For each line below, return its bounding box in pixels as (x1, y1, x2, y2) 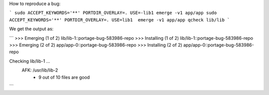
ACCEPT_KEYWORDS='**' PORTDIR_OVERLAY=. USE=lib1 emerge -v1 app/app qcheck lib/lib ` (9, 17, 230, 22)
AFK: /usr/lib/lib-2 (21, 67, 58, 73)
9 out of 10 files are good (38, 74, 90, 80)
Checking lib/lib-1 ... (9, 58, 50, 64)
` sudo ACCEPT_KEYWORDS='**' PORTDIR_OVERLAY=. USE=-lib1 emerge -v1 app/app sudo (9, 10, 217, 16)
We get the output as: (9, 26, 54, 32)
